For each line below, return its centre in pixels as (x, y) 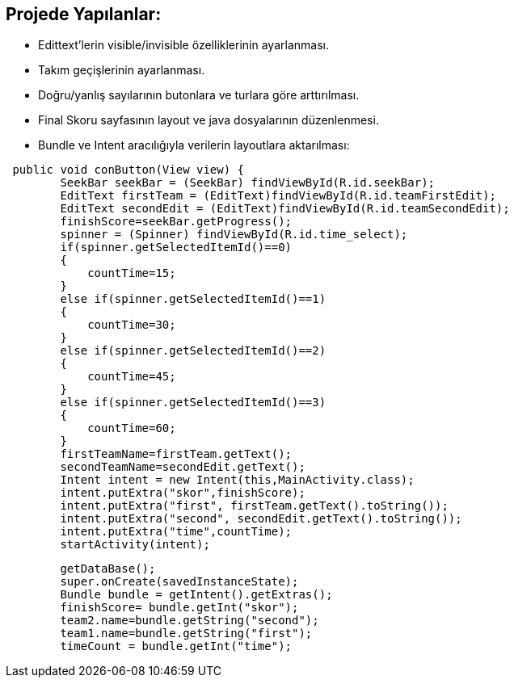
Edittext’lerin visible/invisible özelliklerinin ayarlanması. (183, 45)
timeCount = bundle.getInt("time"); (176, 646)
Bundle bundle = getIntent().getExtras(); (196, 595)
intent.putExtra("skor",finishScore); (183, 493)
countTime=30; (132, 325)
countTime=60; (132, 428)
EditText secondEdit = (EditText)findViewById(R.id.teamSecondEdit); (285, 209)
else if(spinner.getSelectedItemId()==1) (193, 299)
